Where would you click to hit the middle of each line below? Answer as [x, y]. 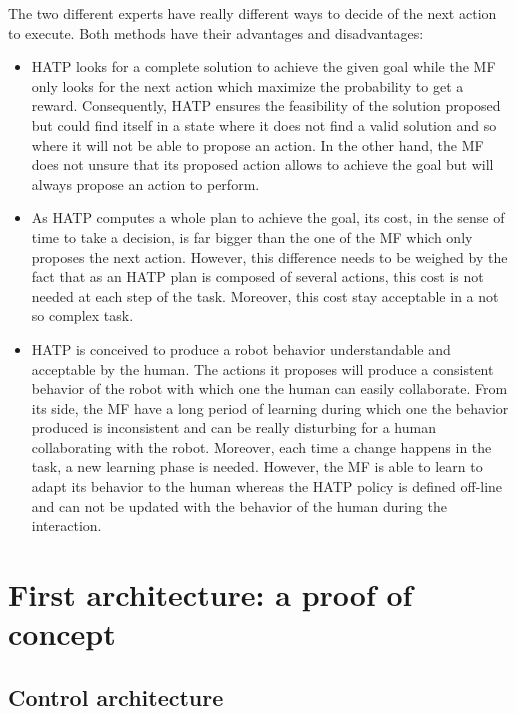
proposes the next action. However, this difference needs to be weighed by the [269, 256]
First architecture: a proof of [210, 594]
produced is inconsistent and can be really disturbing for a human [233, 427]
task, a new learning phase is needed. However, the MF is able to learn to [257, 466]
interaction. [66, 525]
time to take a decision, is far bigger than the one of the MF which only [252, 236]
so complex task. [82, 315]
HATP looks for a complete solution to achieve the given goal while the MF [263, 66]
